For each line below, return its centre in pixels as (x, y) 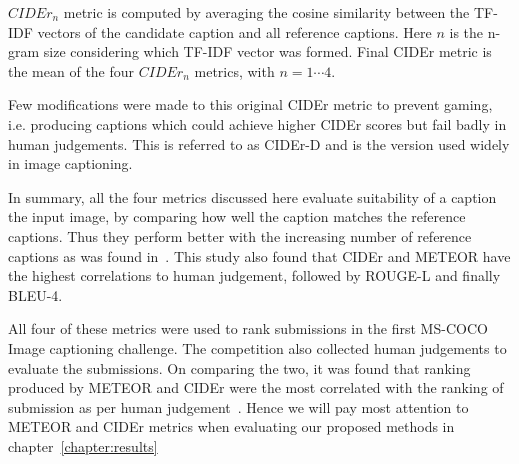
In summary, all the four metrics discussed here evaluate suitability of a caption (252, 196)
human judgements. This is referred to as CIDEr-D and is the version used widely (259, 143)
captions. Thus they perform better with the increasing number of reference (240, 235)
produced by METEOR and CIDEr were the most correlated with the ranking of (256, 387)
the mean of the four (71, 70)
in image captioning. (70, 163)
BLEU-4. (35, 294)
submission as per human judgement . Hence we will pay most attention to (238, 406)
